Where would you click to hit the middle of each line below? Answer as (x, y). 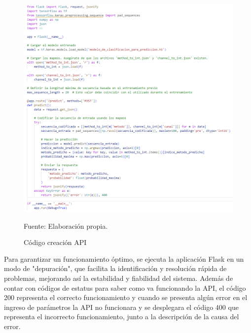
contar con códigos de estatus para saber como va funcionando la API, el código (125, 288)
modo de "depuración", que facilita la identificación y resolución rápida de (115, 268)
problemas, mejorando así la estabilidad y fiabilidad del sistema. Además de (119, 278)
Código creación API (55, 242)
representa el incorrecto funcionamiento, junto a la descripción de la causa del (122, 317)
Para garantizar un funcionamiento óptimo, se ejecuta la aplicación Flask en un (124, 258)
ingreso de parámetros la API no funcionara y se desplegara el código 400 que (121, 307)
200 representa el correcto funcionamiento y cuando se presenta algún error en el (126, 297)
